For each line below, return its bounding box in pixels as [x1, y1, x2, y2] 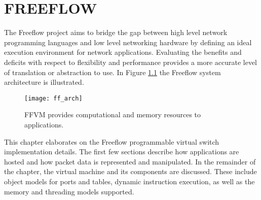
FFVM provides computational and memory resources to [24, 109, 201, 120]
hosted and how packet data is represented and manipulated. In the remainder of [4, 156, 256, 166]
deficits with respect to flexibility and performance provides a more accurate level [4, 56, 257, 67]
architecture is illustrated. [4, 77, 84, 87]
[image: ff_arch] [24, 94, 83, 102]
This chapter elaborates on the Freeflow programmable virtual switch [4, 136, 219, 147]
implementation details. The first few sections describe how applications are [4, 146, 239, 157]
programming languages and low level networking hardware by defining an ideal [4, 37, 252, 47]
